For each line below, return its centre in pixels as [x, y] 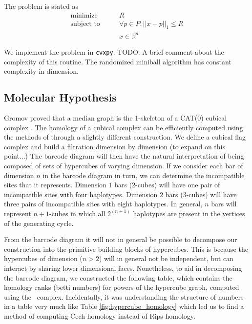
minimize [84, 15]
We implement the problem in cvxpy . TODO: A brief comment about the [114, 51]
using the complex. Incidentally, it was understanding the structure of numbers [124, 296]
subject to [85, 24]
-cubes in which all [77, 213]
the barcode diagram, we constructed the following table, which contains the [118, 277]
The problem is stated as [41, 6]
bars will [224, 204]
